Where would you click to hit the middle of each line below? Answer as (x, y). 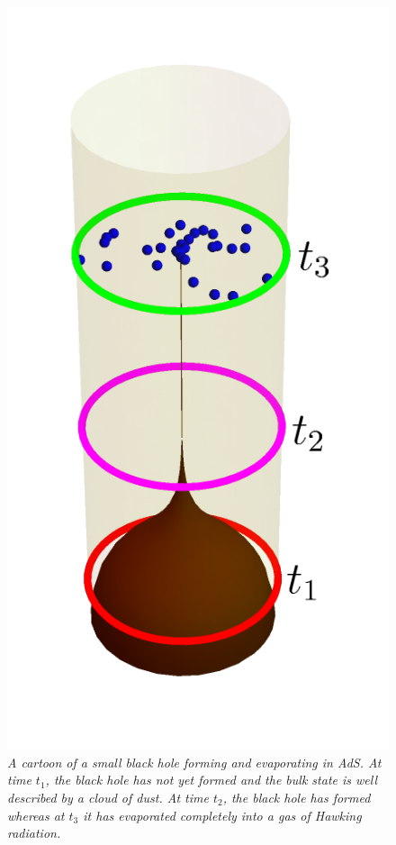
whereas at (36, 815)
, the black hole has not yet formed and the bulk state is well (211, 780)
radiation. (34, 833)
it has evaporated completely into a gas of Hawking (222, 815)
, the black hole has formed (297, 797)
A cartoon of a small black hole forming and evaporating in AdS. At (194, 762)
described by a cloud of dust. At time (108, 797)
